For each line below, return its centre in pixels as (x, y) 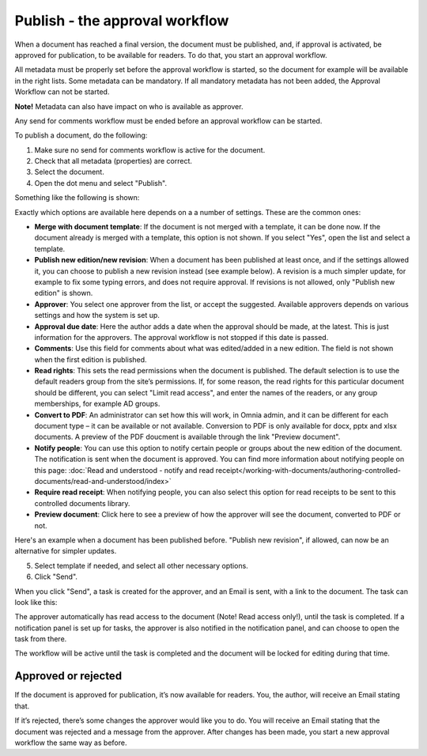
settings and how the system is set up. (97, 316)
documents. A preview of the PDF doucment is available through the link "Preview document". (187, 437)
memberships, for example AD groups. (97, 404)
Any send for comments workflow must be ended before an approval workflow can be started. (168, 121)
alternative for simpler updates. (66, 551)
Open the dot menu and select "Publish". (101, 183)
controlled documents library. (82, 503)
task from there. (41, 639)
